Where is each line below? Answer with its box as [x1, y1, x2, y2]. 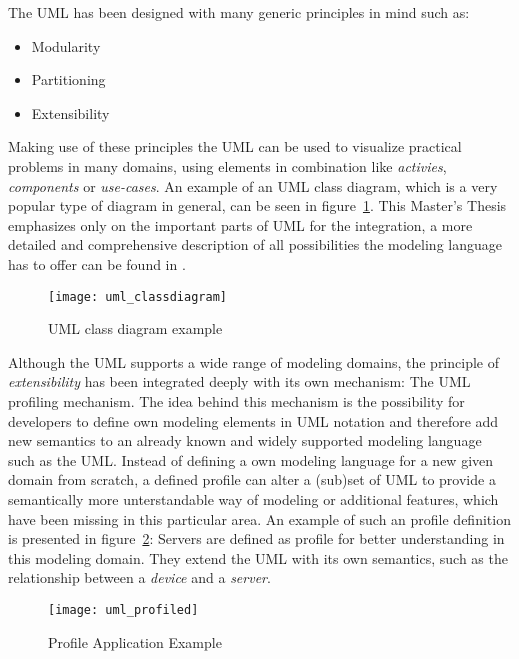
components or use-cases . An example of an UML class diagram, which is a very [8, 175, 498, 196]
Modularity [31, 35, 101, 56]
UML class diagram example [48, 318, 223, 339]
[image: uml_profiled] [48, 602, 199, 617]
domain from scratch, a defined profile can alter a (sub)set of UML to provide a [8, 469, 496, 490]
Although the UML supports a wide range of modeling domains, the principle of [8, 351, 499, 372]
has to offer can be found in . [8, 253, 186, 274]
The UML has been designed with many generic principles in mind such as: [8, 2, 470, 22]
